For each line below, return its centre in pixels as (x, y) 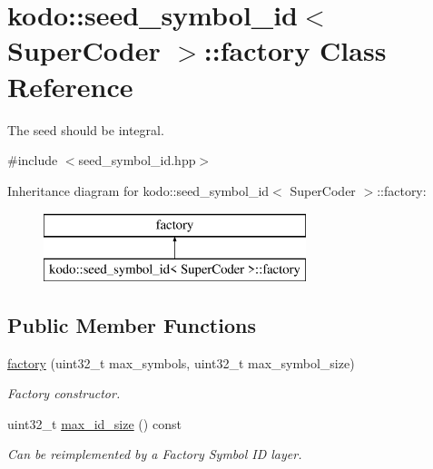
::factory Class (295, 50)
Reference (70, 86)
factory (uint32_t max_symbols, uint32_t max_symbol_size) (181, 362)
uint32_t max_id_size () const (94, 423)
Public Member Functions (132, 324)
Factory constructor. (64, 393)
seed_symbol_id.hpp (137, 160)
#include (33, 160)
